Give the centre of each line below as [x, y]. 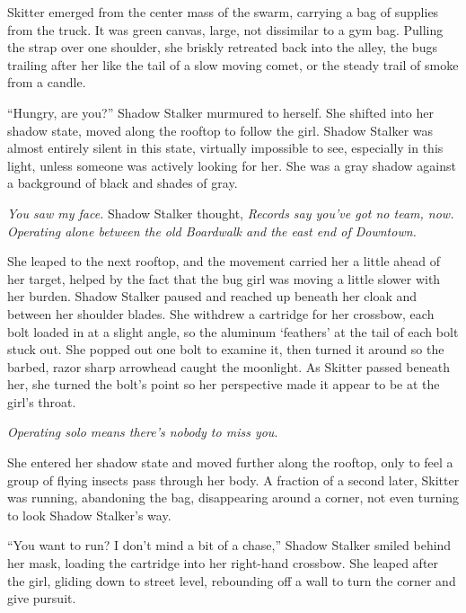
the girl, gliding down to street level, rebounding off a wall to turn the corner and [232, 580]
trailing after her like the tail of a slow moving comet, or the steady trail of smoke [233, 64]
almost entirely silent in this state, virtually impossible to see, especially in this [225, 148]
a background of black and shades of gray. [123, 183]
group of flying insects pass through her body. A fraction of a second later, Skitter [233, 480]
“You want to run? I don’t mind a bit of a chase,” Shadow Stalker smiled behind [229, 545]
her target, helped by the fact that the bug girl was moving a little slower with [224, 278]
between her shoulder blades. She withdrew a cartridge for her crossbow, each [221, 313]
